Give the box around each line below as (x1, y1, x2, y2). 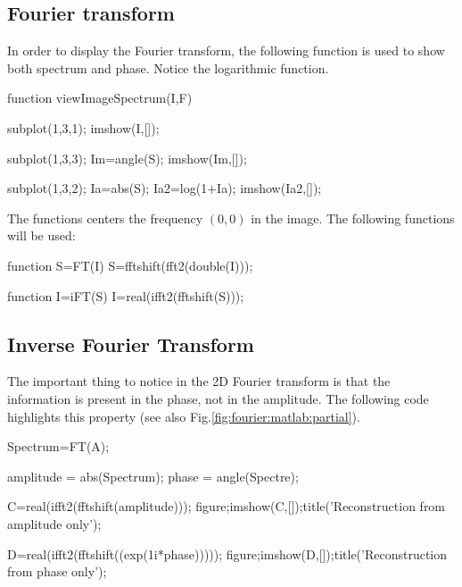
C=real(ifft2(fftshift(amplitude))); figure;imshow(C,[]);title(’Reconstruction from (7, 497, 446, 516)
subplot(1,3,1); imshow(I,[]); (7, 118, 160, 137)
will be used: (7, 226, 76, 245)
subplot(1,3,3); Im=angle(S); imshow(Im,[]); (7, 148, 247, 167)
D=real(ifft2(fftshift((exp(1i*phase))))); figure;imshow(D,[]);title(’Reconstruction (7, 544, 448, 563)
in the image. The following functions (251, 208, 455, 227)
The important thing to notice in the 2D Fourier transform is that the (7, 372, 391, 390)
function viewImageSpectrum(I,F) (7, 88, 193, 107)
